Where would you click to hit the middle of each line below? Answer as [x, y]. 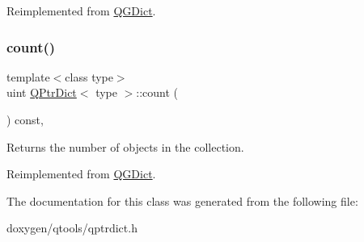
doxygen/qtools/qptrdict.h [72, 228]
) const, [25, 119]
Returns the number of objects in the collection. [125, 146]
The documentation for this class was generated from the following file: [182, 200]
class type [89, 76]
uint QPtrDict [42, 92]
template [28, 76]
